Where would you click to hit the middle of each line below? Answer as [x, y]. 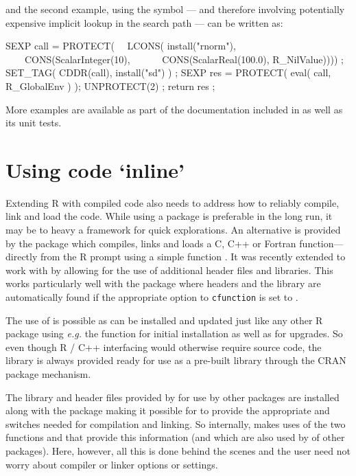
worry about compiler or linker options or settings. [112, 464]
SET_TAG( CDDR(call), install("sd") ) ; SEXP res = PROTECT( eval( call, [168, 72]
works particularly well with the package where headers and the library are [163, 283]
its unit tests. [34, 123]
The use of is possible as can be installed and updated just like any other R [164, 320]
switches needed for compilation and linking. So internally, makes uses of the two [176, 423]
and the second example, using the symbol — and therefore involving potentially [175, 9]
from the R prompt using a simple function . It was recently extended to [193, 257]
